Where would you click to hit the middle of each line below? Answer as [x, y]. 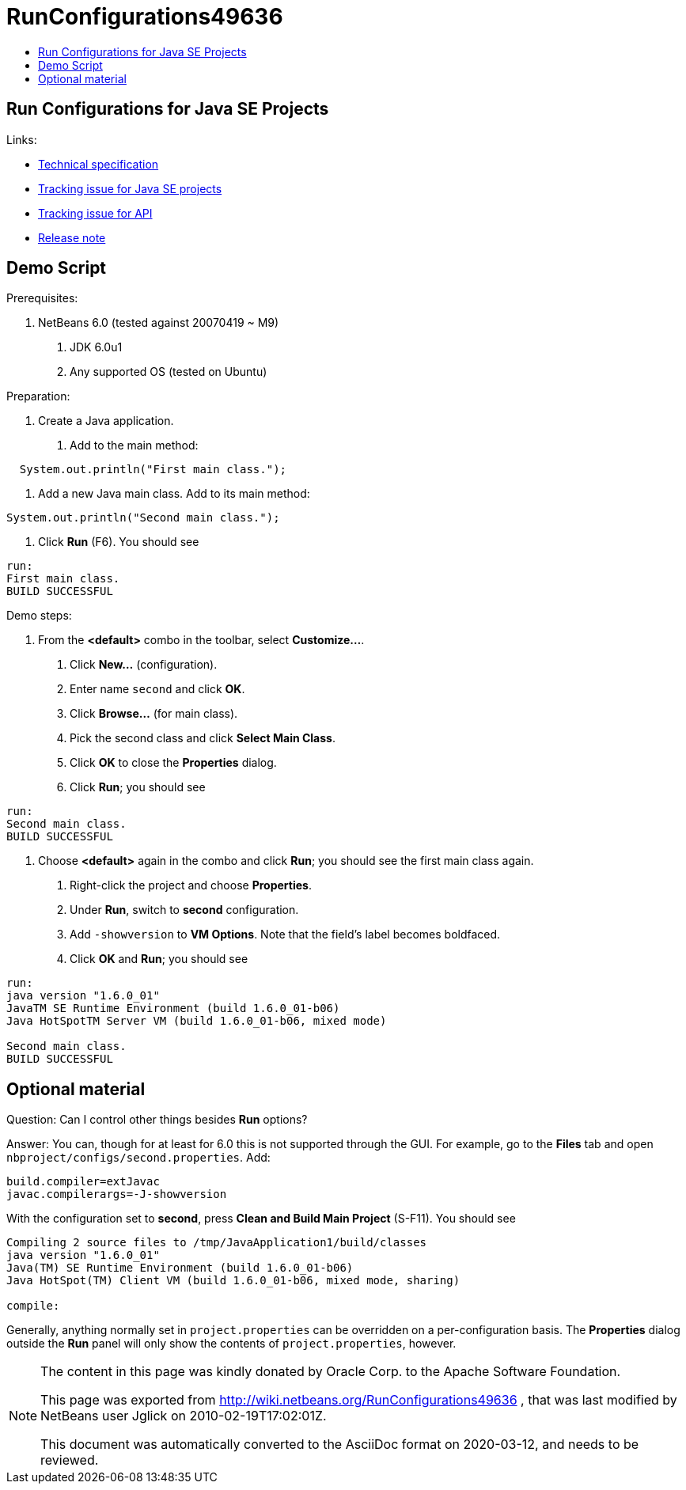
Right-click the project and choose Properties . [191, 885]
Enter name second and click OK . [157, 689]
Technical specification [99, 164]
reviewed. [70, 1460]
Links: [22, 139]
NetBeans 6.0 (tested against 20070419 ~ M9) [159, 323]
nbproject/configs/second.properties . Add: [138, 1158]
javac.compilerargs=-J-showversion [117, 1194]
